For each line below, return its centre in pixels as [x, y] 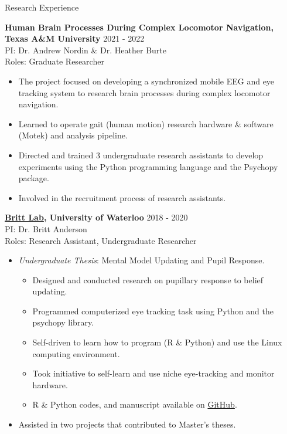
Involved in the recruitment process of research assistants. [122, 197]
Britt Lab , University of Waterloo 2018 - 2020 [96, 217]
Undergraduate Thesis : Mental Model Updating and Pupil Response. [141, 260]
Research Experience [42, 7]
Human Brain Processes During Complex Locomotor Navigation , [139, 27]
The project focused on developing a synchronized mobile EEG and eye [146, 81]
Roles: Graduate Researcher [54, 61]
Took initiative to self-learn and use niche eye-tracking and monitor [153, 373]
